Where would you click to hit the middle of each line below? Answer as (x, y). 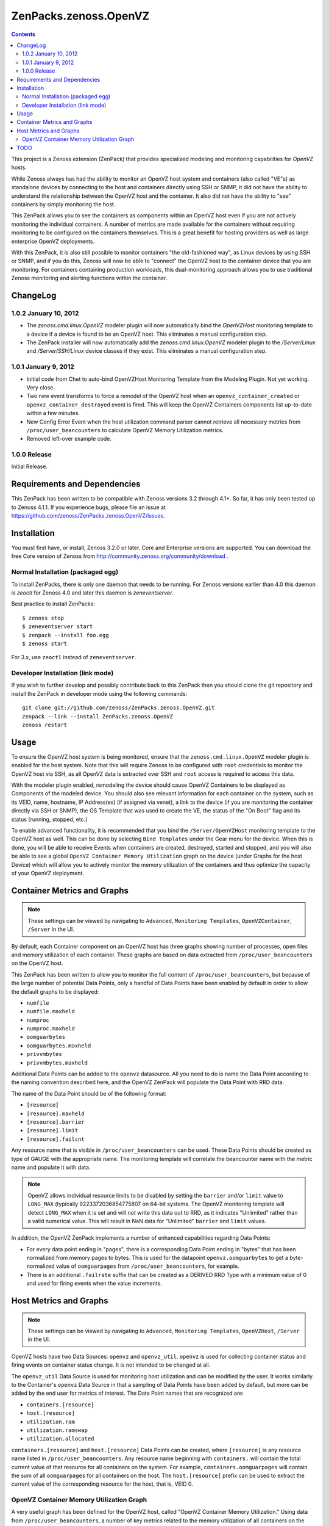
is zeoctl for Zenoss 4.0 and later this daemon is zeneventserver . (92, 593)
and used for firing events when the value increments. (94, 1283)
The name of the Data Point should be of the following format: (89, 1093)
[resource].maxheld (55, 1113)
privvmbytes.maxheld (57, 1063)
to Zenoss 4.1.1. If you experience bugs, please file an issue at (88, 507)
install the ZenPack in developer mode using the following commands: (99, 693)
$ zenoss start (45, 643)
